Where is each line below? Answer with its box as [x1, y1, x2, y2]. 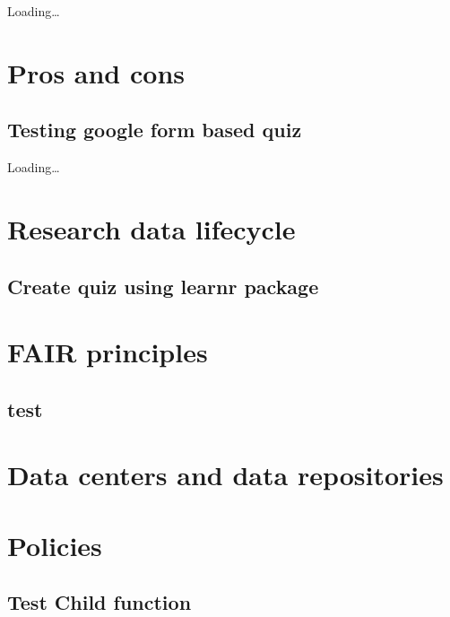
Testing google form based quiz [7, 116, 302, 143]
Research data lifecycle [7, 210, 296, 247]
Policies [7, 526, 102, 563]
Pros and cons [7, 54, 185, 91]
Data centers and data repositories [7, 456, 444, 493]
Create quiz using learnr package [7, 272, 319, 300]
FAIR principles [7, 334, 208, 370]
